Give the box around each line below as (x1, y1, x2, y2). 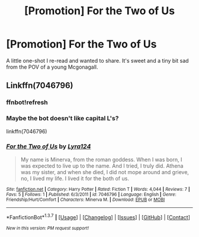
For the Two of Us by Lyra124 (6, 142, 91, 150)
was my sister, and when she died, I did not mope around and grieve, (20, 168, 190, 175)
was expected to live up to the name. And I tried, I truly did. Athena (20, 162, 184, 169)
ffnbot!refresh (6, 98, 49, 107)
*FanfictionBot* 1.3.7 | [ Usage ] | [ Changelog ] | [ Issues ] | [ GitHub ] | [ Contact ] (6, 212, 191, 220)
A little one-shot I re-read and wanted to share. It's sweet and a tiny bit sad (6, 57, 189, 64)
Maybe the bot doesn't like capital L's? (6, 114, 119, 123)
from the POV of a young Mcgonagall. (6, 63, 98, 71)
